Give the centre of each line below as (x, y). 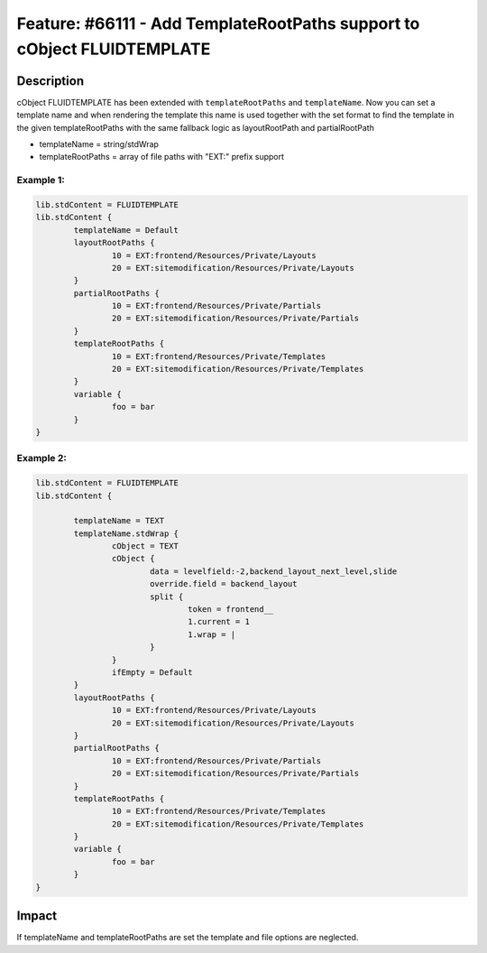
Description (51, 81)
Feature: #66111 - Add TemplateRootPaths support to (218, 23)
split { (166, 597)
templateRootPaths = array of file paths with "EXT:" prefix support (161, 157)
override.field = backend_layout (223, 584)
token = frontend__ (231, 610)
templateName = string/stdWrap (99, 144)
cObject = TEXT (145, 546)
